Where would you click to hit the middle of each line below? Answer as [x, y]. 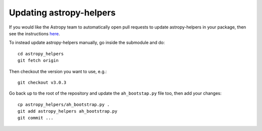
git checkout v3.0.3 [42, 82]
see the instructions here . [34, 33]
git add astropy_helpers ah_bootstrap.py [67, 111]
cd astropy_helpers [41, 54]
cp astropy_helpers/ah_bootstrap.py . [64, 104]
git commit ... [36, 118]
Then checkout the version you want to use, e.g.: [58, 71]
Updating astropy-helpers [62, 13]
